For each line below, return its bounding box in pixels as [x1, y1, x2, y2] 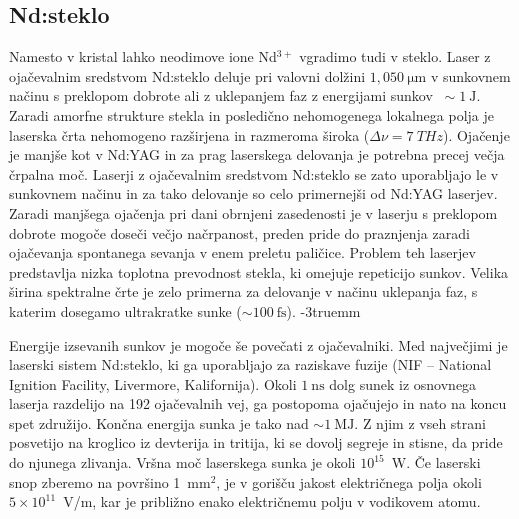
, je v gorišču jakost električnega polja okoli [216, 471, 482, 492]
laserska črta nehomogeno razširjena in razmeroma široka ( [9, 124, 370, 145]
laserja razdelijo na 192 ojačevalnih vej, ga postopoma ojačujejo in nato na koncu [9, 393, 507, 414]
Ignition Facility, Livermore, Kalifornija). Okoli [9, 373, 297, 394]
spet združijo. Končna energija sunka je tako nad [9, 412, 309, 433]
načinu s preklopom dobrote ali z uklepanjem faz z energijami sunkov [9, 85, 433, 106]
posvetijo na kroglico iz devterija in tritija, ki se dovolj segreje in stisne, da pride [9, 432, 503, 453]
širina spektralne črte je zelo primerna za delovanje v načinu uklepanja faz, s [9, 281, 478, 302]
